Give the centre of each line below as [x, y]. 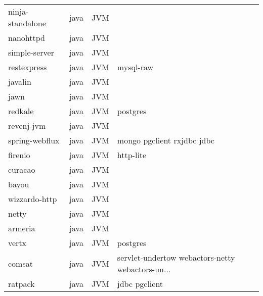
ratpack [21, 284]
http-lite [132, 155]
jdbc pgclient [140, 284]
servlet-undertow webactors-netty [176, 257]
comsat [20, 263]
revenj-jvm [27, 126]
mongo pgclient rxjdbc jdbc [166, 140]
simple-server [31, 52]
